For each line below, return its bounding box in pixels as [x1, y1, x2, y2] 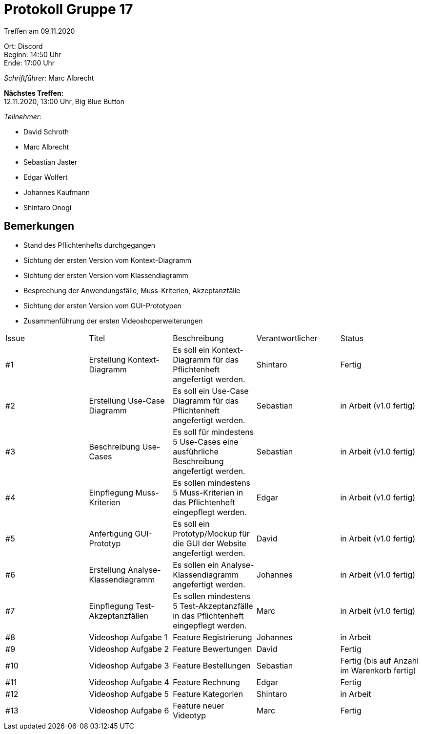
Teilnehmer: [4, 112, 42, 121]
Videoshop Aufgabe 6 [89, 705, 169, 715]
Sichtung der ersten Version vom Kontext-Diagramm [23, 256, 191, 264]
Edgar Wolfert [23, 173, 68, 181]
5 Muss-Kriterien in [173, 487, 243, 497]
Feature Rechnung [173, 677, 240, 687]
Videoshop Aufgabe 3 [89, 660, 169, 670]
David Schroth [23, 127, 69, 136]
